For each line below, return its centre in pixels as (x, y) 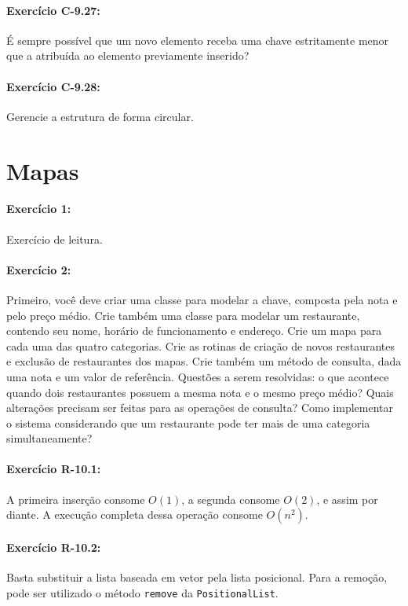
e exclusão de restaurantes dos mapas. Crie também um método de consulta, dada (204, 361)
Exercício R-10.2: (54, 547)
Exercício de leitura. (55, 239)
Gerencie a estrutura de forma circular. (100, 116)
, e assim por (347, 499)
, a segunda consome (231, 499)
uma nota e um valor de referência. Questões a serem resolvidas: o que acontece (198, 376)
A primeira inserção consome (76, 499)
